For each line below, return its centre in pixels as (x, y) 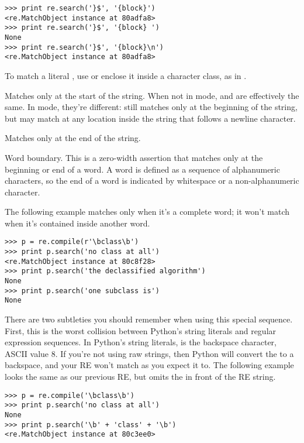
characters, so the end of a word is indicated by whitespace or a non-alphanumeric (152, 181)
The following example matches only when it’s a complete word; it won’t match (147, 212)
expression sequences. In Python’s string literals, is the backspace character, (141, 342)
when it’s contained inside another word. (77, 223)
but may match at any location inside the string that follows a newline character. (150, 118)
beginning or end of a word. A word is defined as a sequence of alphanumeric (142, 169)
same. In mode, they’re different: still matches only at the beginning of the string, (151, 107)
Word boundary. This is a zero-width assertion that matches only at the (134, 157)
